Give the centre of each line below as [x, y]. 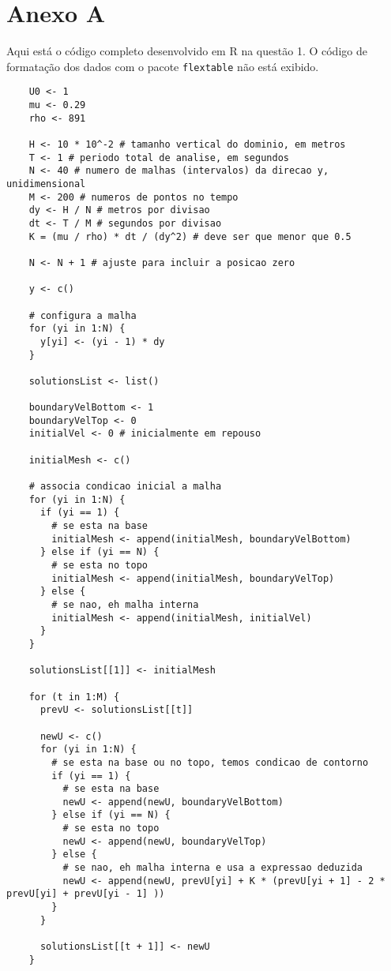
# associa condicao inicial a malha [125, 487]
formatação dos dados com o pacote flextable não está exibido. [163, 66]
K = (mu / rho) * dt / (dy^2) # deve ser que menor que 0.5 [190, 236]
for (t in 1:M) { [74, 697]
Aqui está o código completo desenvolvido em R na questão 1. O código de [187, 51]
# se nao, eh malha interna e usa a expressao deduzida [213, 868]
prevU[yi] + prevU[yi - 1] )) [86, 894]
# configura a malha [83, 315]
